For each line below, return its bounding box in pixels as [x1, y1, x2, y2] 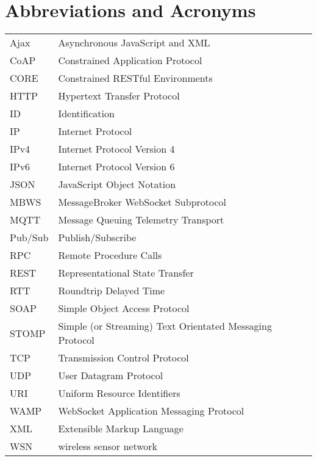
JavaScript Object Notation [58, 177, 176, 192]
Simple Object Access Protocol [58, 301, 190, 316]
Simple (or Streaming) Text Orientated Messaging [58, 319, 272, 333]
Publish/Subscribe [58, 230, 137, 245]
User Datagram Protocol [58, 368, 163, 383]
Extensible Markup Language [58, 421, 183, 436]
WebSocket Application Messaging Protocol [58, 404, 244, 418]
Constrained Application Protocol [58, 53, 202, 68]
